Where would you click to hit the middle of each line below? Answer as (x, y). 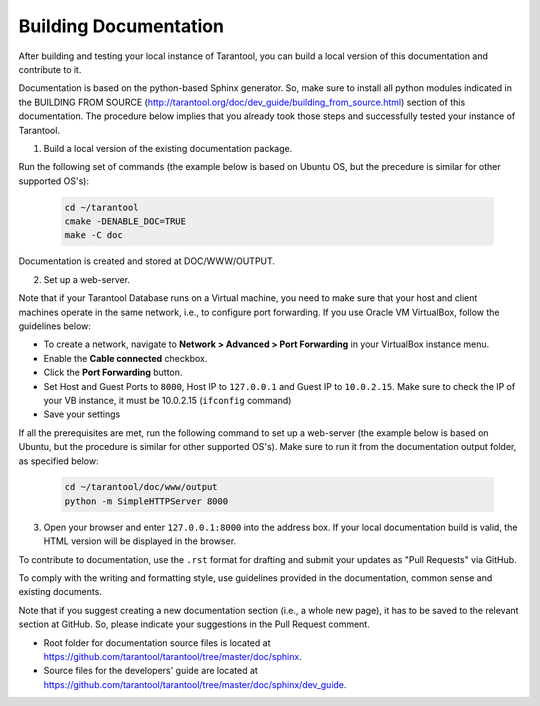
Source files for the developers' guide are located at (151, 671)
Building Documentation (121, 26)
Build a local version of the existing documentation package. (168, 148)
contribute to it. (50, 69)
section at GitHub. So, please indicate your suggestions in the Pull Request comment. (194, 624)
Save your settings (82, 414)
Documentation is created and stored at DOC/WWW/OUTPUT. (146, 261)
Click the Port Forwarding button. (113, 372)
